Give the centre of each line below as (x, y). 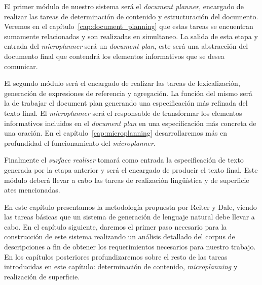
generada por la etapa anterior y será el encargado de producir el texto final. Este (131, 169)
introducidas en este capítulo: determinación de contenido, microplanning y (121, 266)
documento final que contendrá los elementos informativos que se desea (114, 56)
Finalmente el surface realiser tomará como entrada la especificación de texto (124, 160)
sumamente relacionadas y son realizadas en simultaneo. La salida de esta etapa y (131, 36)
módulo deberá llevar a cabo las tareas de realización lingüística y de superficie (127, 180)
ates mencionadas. (32, 190)
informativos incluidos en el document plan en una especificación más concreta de (130, 123)
